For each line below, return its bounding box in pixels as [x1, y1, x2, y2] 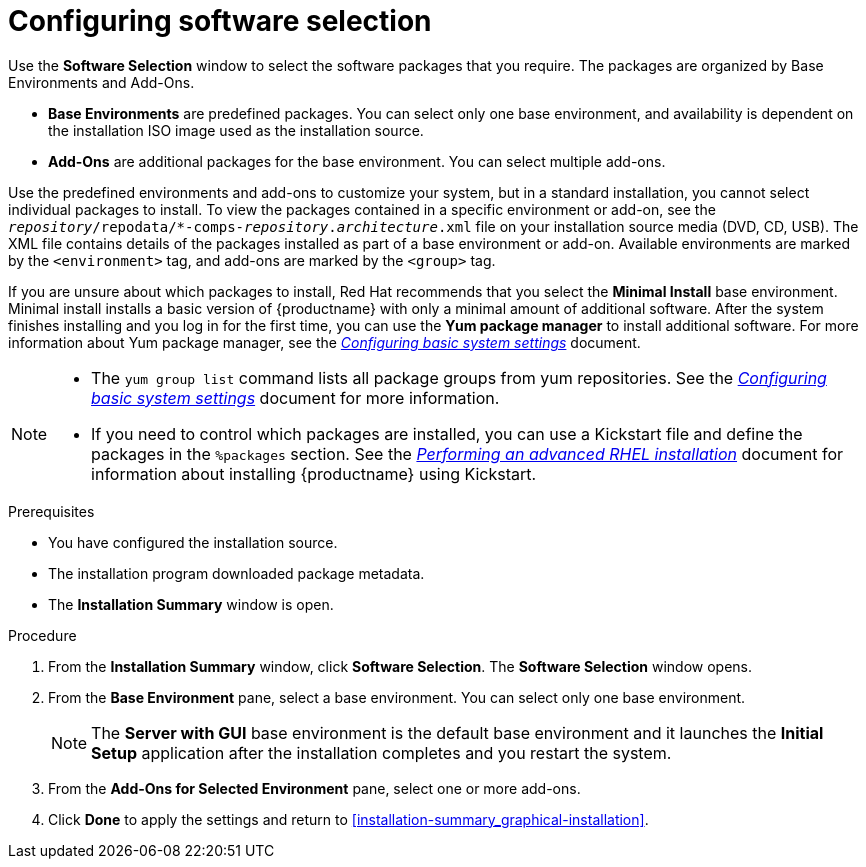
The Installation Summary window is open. [48, 595, 334, 613]
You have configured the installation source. [48, 533, 338, 551]
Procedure [8, 626, 77, 644]
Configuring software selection [8, 4, 432, 38]
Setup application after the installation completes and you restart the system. [91, 742, 672, 763]
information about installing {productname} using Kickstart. [91, 463, 537, 484]
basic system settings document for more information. [91, 387, 500, 408]
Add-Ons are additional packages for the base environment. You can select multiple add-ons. [48, 152, 666, 170]
